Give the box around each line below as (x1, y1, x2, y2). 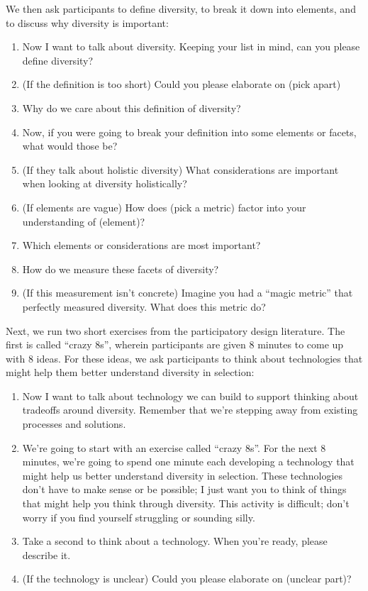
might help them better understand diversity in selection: (6, 365, 255, 380)
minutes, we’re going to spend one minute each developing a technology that (22, 454, 355, 469)
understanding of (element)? (22, 214, 145, 228)
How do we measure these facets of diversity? (22, 261, 219, 276)
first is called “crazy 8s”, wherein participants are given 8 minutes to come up (6, 337, 344, 352)
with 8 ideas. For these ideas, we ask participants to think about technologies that (6, 350, 363, 365)
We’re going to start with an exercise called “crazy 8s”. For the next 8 (22, 440, 326, 455)
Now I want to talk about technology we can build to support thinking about (22, 388, 359, 403)
